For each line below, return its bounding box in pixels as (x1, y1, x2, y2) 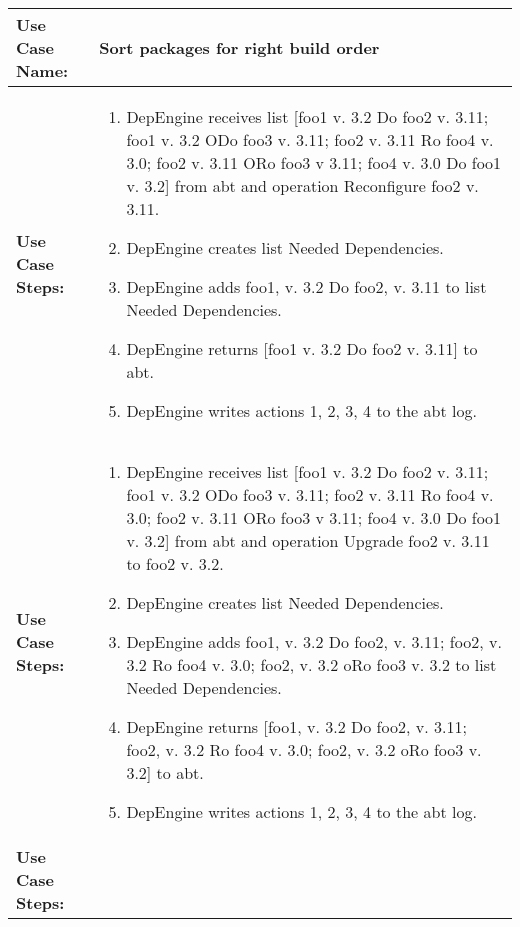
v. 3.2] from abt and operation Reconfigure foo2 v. (126, 174, 479, 197)
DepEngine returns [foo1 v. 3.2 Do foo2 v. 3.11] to (126, 337, 478, 360)
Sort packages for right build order (99, 36, 380, 59)
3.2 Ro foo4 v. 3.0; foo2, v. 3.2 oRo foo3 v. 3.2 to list (126, 653, 497, 676)
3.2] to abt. (126, 761, 204, 784)
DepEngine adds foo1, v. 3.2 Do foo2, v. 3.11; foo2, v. (126, 630, 502, 653)
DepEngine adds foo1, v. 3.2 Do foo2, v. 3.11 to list (126, 275, 487, 298)
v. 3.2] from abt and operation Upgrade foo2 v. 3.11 (126, 529, 490, 552)
